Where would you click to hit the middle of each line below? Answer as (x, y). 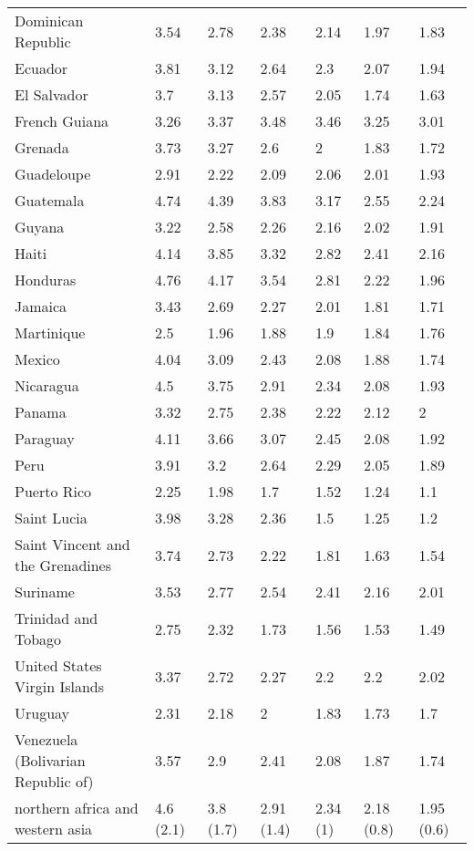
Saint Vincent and (72, 544)
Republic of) (54, 781)
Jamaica (41, 306)
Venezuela (46, 739)
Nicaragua (47, 385)
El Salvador (52, 94)
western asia (54, 829)
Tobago (38, 639)
